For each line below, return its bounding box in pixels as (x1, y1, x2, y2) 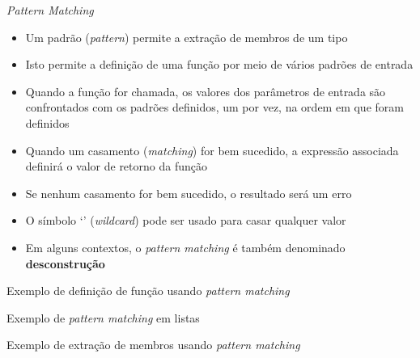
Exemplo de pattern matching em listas (6, 309, 200, 326)
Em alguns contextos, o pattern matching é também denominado (25, 238, 346, 255)
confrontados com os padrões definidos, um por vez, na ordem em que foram (25, 99, 404, 116)
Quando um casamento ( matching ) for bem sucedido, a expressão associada (25, 141, 399, 158)
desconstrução (25, 255, 105, 272)
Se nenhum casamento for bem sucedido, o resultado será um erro (25, 184, 352, 201)
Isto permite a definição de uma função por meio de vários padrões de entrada (25, 56, 414, 73)
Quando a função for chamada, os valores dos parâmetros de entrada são (25, 82, 386, 99)
